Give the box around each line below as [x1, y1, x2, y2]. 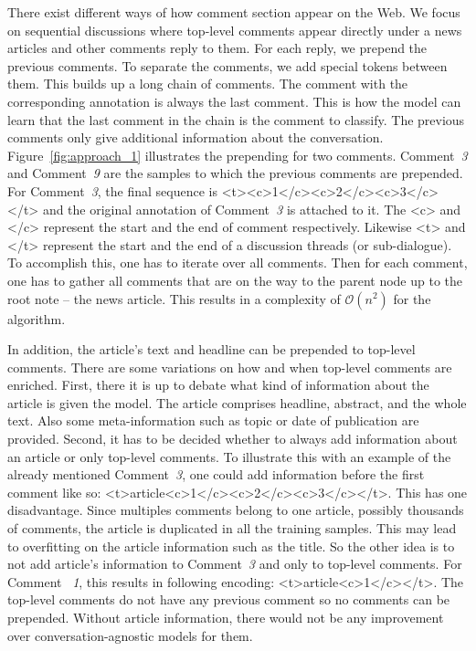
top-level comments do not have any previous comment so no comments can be [7, 590, 450, 609]
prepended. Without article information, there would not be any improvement [7, 608, 444, 626]
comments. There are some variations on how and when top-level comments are [7, 357, 452, 376]
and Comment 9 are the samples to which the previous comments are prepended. [7, 163, 463, 183]
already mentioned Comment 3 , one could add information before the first [7, 465, 425, 484]
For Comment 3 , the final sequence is [7, 181, 217, 200]
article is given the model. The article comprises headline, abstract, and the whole [7, 393, 467, 412]
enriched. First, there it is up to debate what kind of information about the [7, 375, 429, 394]
